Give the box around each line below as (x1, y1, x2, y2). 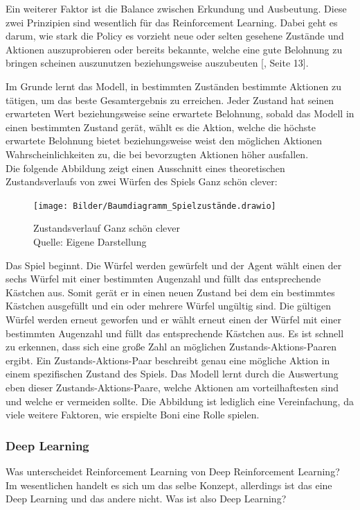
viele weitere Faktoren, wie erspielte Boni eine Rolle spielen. (6, 407, 260, 422)
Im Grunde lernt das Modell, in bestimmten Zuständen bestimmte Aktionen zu (6, 78, 342, 93)
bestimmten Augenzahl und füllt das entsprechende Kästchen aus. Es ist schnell (6, 325, 344, 340)
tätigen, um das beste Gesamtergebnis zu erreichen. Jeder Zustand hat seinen (6, 92, 334, 107)
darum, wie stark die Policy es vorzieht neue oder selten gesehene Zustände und (6, 28, 344, 43)
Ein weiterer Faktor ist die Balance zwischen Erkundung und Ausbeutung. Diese (6, 1, 347, 15)
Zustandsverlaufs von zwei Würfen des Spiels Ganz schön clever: (6, 174, 278, 189)
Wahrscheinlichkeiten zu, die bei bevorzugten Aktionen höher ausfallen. (6, 146, 309, 161)
